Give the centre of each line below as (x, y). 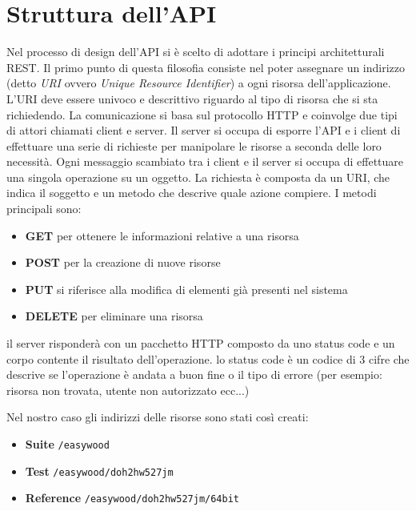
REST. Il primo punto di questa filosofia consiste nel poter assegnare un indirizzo (206, 67)
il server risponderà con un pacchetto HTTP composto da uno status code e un (201, 343)
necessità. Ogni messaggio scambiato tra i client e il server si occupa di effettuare (205, 161)
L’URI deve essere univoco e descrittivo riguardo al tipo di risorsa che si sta (192, 98)
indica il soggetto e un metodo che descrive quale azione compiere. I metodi (192, 193)
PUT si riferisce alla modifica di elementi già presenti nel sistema (186, 289)
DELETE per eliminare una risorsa (114, 316)
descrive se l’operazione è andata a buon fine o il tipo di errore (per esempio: (194, 374)
